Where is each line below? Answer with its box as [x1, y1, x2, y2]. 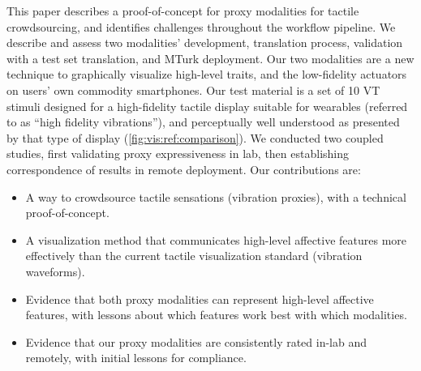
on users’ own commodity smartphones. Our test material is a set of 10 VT [6, 81, 380, 98]
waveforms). [25, 262, 85, 279]
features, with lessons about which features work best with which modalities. [25, 306, 407, 323]
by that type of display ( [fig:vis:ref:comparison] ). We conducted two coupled [6, 129, 384, 146]
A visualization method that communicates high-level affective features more [25, 231, 407, 248]
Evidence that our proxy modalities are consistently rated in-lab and [25, 333, 367, 350]
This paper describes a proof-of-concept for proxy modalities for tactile [6, 2, 359, 19]
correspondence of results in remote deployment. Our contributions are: [6, 160, 361, 177]
